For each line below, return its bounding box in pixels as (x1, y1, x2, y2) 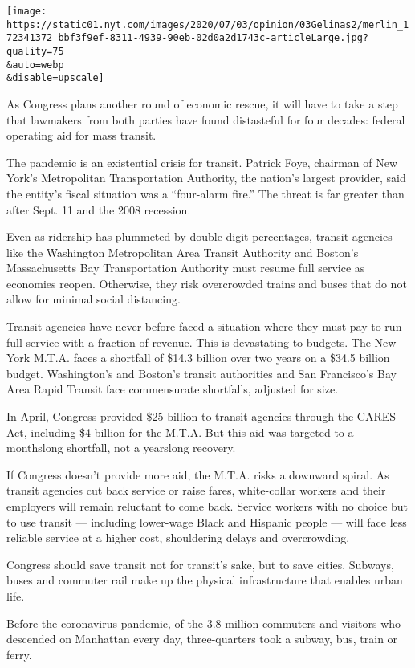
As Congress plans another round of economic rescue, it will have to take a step (6, 95, 398, 112)
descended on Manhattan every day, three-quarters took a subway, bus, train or (6, 630, 398, 647)
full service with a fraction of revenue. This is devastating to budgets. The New (6, 333, 397, 350)
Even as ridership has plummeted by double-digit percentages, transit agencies (6, 228, 393, 245)
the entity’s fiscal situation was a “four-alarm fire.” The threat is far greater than (6, 185, 405, 202)
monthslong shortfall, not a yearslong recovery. (6, 439, 236, 456)
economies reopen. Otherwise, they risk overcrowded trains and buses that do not (6, 275, 407, 291)
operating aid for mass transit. (6, 127, 157, 144)
